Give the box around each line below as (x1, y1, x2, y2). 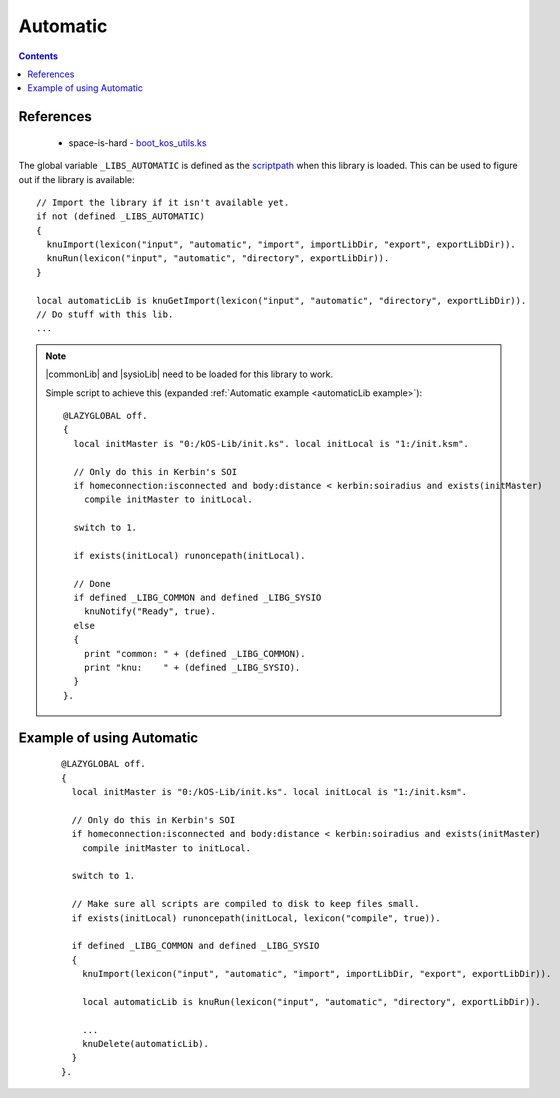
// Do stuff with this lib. (36, 309, 174, 320)
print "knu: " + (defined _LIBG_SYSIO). (83, 662, 301, 674)
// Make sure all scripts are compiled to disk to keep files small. (71, 898, 420, 910)
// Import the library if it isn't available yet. (36, 196, 290, 208)
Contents (18, 50, 59, 62)
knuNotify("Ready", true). (83, 606, 217, 617)
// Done (73, 578, 111, 589)
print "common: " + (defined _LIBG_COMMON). (83, 648, 306, 659)
